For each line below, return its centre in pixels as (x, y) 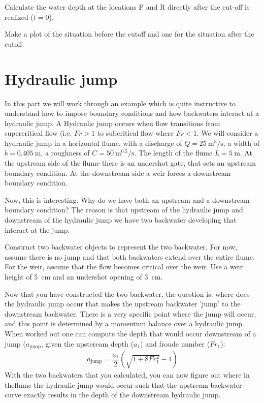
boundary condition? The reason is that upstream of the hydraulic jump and (124, 210)
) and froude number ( (175, 343)
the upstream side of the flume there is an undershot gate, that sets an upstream (130, 163)
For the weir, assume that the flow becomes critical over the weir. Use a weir (124, 267)
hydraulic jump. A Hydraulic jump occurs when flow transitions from (112, 123)
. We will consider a (227, 133)
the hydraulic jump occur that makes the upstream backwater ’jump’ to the (123, 304)
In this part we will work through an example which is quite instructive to (120, 103)
